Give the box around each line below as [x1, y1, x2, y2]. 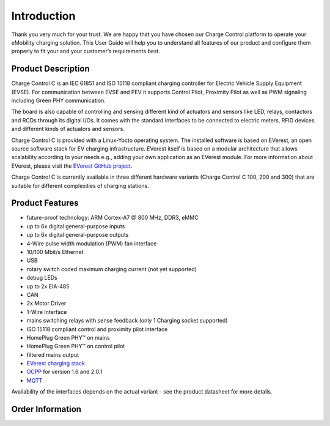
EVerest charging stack [26, 360, 86, 367]
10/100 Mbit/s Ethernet [26, 248, 84, 255]
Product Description [11, 64, 90, 74]
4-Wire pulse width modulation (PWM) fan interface [26, 239, 157, 247]
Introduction [11, 9, 76, 23]
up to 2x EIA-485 [26, 282, 70, 290]
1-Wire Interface [26, 308, 67, 315]
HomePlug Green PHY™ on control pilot [26, 343, 125, 350]
